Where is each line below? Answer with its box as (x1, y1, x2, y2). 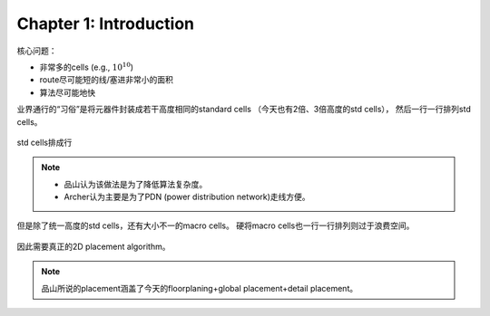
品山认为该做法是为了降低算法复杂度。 (64, 178, 208, 189)
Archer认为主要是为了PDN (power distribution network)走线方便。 (64, 191, 310, 203)
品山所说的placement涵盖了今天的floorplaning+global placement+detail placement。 (41, 282, 358, 293)
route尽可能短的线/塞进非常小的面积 (39, 74, 174, 85)
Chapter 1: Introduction (16, 14, 195, 34)
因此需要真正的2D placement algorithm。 (16, 241, 171, 252)
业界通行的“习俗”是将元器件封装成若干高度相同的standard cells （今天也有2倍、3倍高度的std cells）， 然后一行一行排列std (16, 104, 471, 115)
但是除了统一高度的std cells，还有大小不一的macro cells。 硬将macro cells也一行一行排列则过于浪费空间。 (16, 220, 415, 231)
